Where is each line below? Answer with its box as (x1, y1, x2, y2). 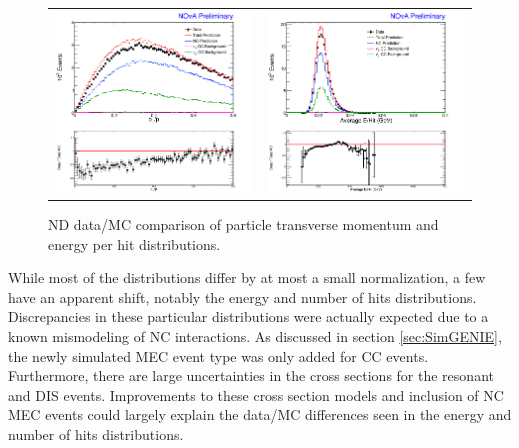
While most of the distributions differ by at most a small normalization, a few (8, 267, 486, 288)
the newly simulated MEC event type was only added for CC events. (8, 345, 429, 366)
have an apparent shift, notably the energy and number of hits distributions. (8, 286, 477, 307)
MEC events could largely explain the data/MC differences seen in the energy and (8, 404, 512, 425)
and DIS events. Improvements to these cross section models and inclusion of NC (8, 384, 504, 405)
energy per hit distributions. (48, 233, 221, 254)
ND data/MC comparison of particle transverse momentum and (48, 213, 439, 234)
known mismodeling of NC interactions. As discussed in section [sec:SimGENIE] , (8, 325, 502, 346)
